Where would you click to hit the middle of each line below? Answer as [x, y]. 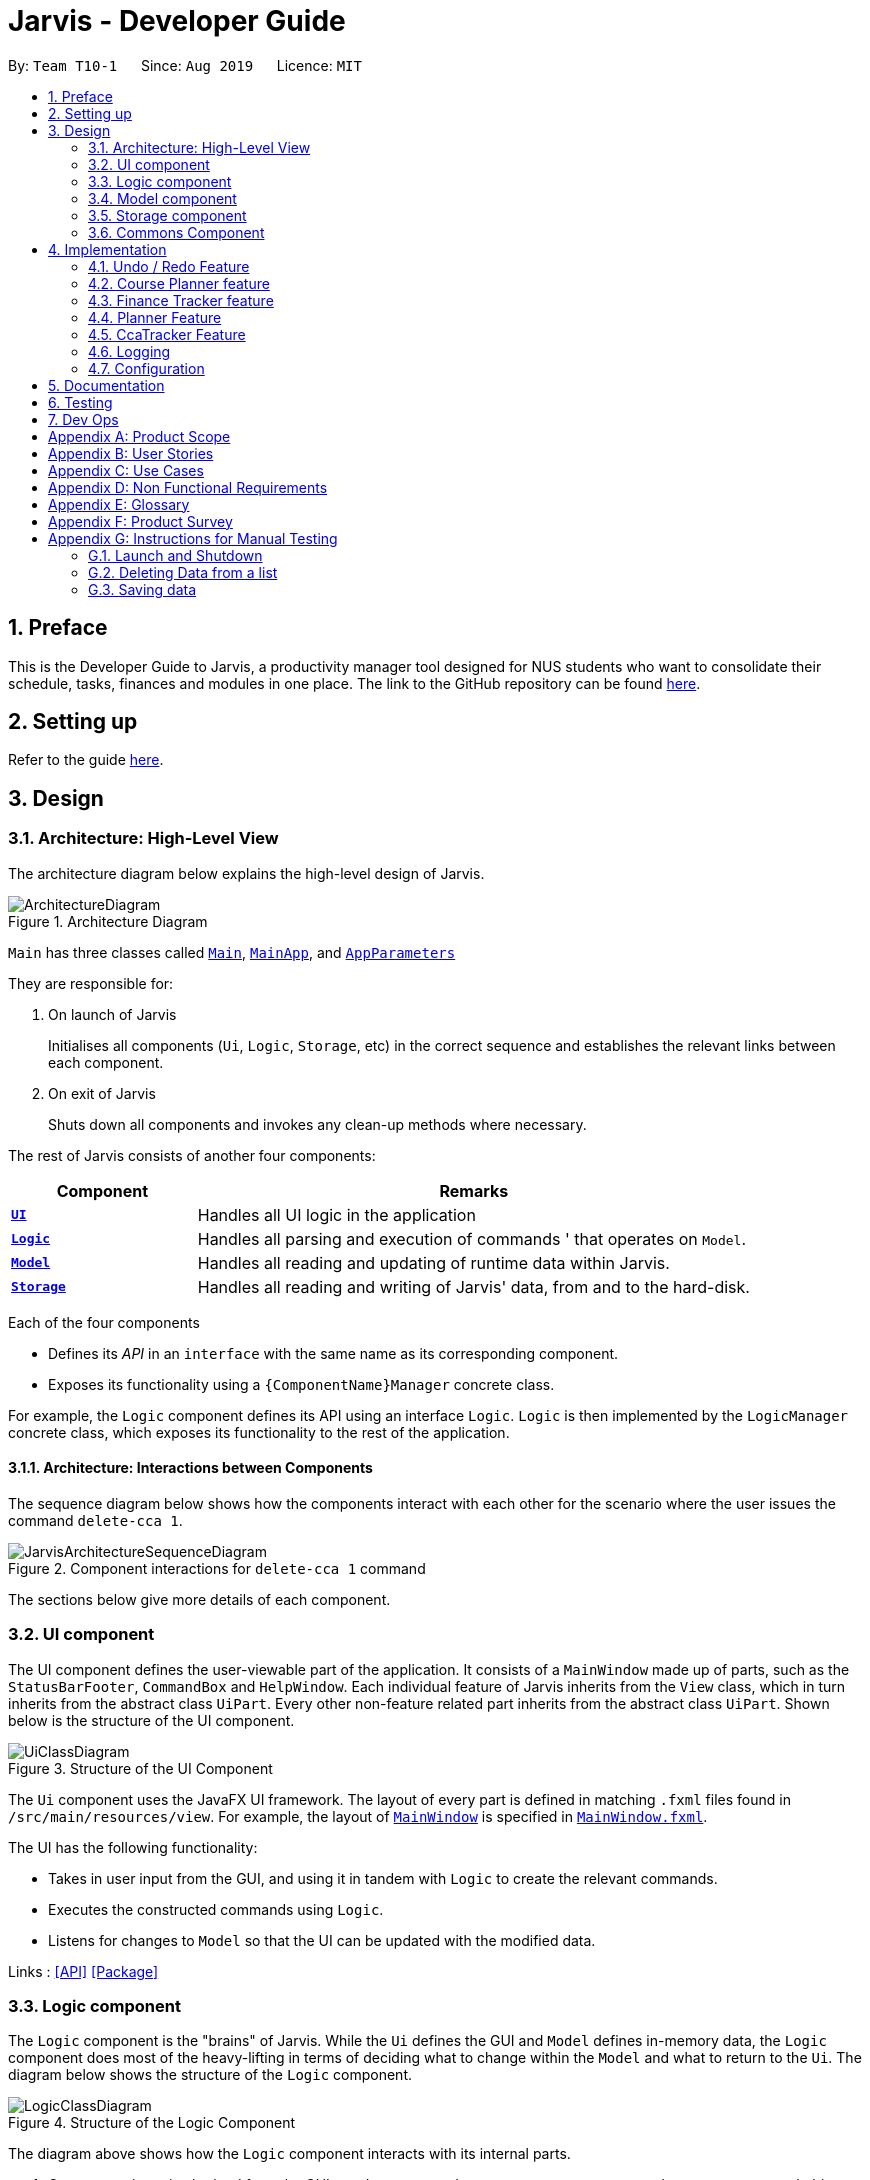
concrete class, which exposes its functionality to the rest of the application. [259, 1432]
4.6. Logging [129, 351]
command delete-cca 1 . [95, 1520]
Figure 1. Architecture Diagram [108, 921]
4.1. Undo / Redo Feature [169, 266]
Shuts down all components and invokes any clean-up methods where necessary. [317, 1124]
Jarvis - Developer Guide [177, 21]
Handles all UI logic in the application [336, 1214]
